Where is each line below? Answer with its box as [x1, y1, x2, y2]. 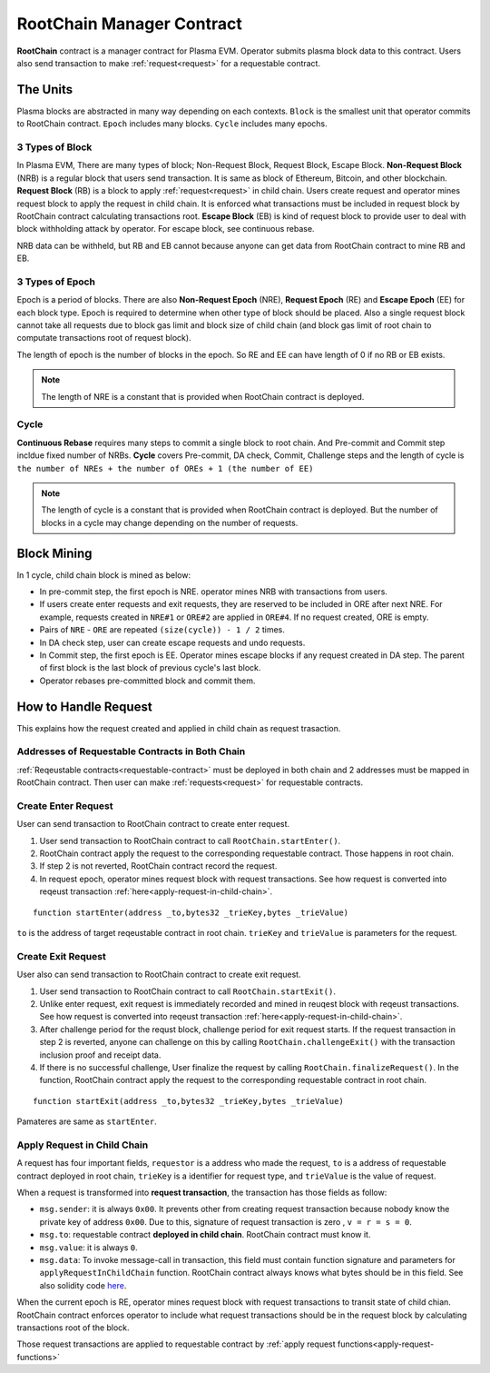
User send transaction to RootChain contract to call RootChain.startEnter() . [39, 835, 341, 846]
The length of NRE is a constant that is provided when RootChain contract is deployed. [41, 391, 365, 402]
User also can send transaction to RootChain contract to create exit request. [16, 969, 301, 980]
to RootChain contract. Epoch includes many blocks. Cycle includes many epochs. [16, 118, 328, 129]
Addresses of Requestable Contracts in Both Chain [16, 745, 246, 758]
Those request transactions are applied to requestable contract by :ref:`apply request [16, 1338, 336, 1349]
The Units [16, 82, 73, 97]
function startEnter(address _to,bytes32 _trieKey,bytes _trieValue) [33, 907, 349, 918]
